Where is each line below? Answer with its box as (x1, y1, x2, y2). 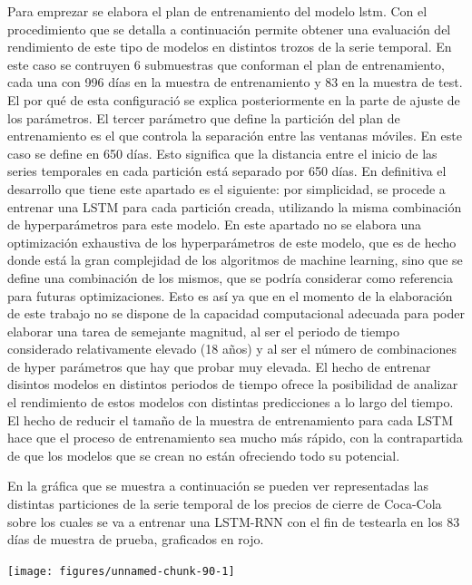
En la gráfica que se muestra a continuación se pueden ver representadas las (7, 476, 428, 495)
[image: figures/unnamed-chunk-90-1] (7, 564, 235, 578)
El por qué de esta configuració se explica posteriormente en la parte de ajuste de (7, 90, 460, 109)
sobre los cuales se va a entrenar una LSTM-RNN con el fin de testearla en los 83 (7, 512, 460, 531)
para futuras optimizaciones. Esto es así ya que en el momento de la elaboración (7, 286, 453, 305)
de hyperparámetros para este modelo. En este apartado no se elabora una (7, 215, 422, 234)
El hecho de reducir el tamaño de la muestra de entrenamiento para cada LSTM (7, 410, 454, 429)
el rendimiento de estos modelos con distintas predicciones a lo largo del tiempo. (7, 393, 454, 412)
